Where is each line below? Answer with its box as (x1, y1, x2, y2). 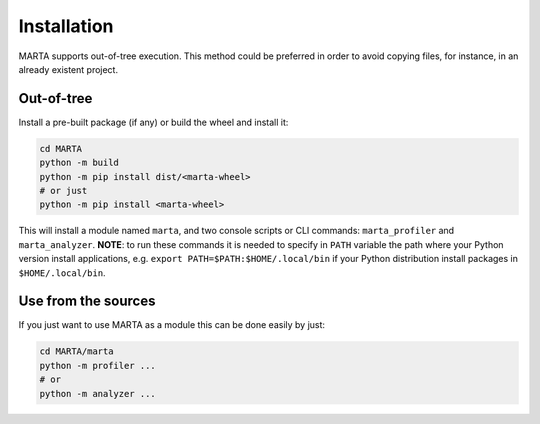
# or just (39, 185, 88, 196)
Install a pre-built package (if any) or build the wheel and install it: (18, 116, 289, 128)
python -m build (39, 157, 120, 169)
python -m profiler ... (39, 360, 157, 371)
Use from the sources (18, 293, 156, 310)
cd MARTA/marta (39, 346, 114, 357)
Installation (18, 15, 114, 37)
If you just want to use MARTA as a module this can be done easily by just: (18, 319, 325, 331)
